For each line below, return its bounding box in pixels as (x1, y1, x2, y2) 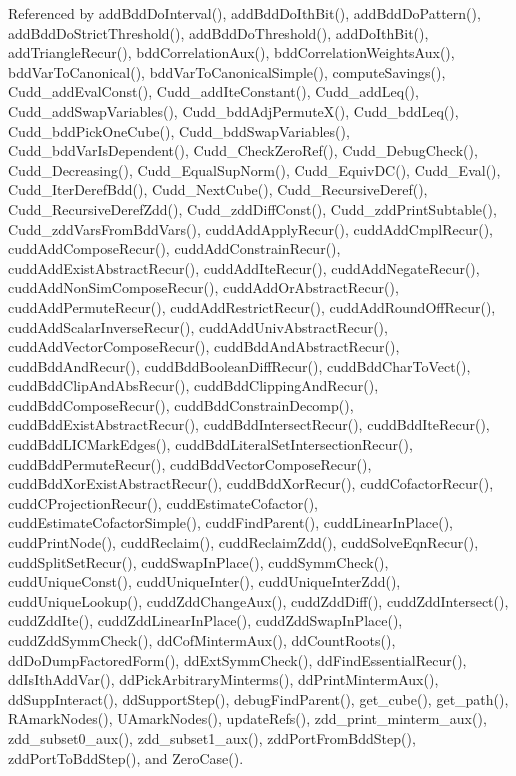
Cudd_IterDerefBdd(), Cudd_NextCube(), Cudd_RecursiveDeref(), (8, 179, 428, 200)
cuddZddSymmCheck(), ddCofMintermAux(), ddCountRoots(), (8, 630, 396, 650)
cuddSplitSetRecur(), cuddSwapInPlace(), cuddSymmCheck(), (8, 551, 389, 572)
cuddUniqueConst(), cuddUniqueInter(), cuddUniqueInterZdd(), (8, 571, 401, 592)
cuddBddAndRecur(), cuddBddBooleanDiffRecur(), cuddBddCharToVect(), (8, 355, 471, 376)
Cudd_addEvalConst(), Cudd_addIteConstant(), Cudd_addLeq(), (8, 81, 419, 102)
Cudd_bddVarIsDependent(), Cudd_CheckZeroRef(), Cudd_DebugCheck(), (8, 140, 478, 161)
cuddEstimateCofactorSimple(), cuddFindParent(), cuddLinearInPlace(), (8, 512, 453, 533)
